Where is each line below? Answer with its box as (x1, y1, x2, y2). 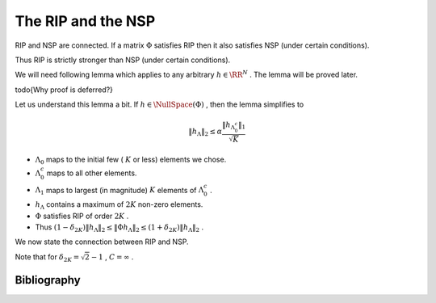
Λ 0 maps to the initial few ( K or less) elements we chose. (35, 154, 227, 166)
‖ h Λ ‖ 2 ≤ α (188, 127, 223, 138)
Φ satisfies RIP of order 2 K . (35, 211, 129, 221)
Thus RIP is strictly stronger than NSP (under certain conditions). (15, 55, 231, 65)
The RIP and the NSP (15, 12, 156, 30)
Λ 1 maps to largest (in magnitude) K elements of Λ (35, 185, 204, 197)
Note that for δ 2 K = (15, 251, 80, 263)
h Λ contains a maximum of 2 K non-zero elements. (35, 200, 203, 211)
